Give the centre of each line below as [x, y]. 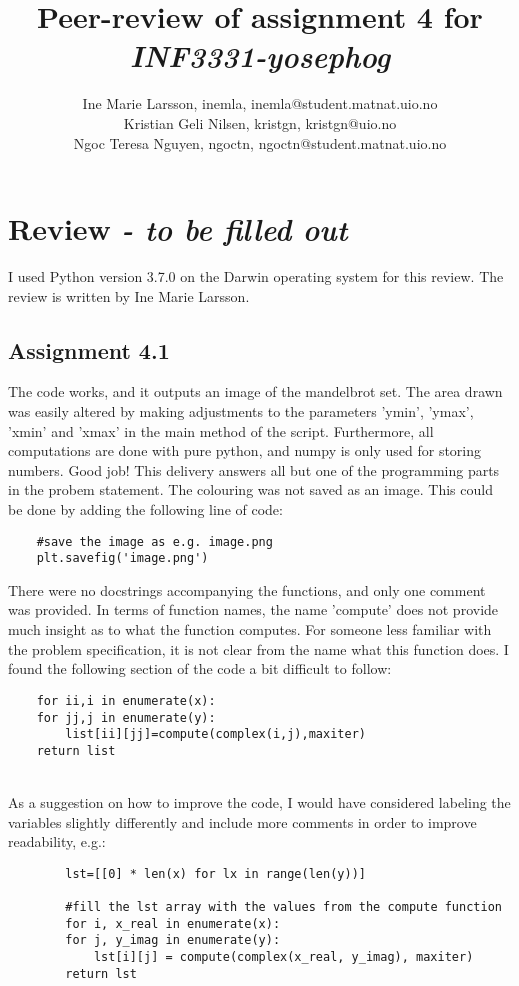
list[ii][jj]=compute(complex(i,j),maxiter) [215, 734]
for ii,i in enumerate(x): [126, 700]
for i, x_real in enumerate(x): [173, 923]
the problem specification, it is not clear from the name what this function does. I [258, 648]
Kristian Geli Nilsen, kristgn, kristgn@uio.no [260, 122]
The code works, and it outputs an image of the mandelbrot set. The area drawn [255, 391]
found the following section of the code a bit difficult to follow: [200, 668]
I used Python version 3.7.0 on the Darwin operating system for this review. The [256, 276]
